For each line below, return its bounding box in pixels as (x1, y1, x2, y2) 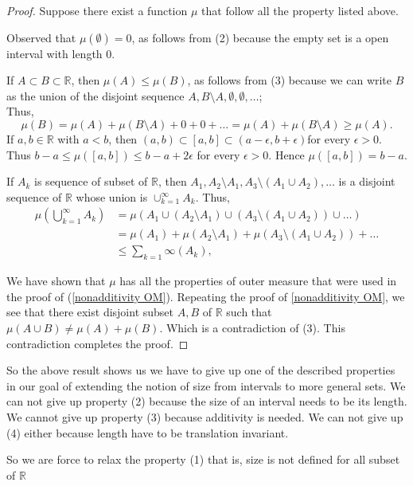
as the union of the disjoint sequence (6, 87, 185, 104)
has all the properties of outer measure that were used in (119, 272, 397, 289)
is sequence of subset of (34, 173, 148, 190)
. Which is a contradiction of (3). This (159, 319, 345, 336)
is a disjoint (338, 173, 395, 190)
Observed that (6, 29, 76, 45)
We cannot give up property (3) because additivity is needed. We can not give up (6, 408, 403, 425)
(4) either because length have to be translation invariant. (6, 424, 289, 441)
